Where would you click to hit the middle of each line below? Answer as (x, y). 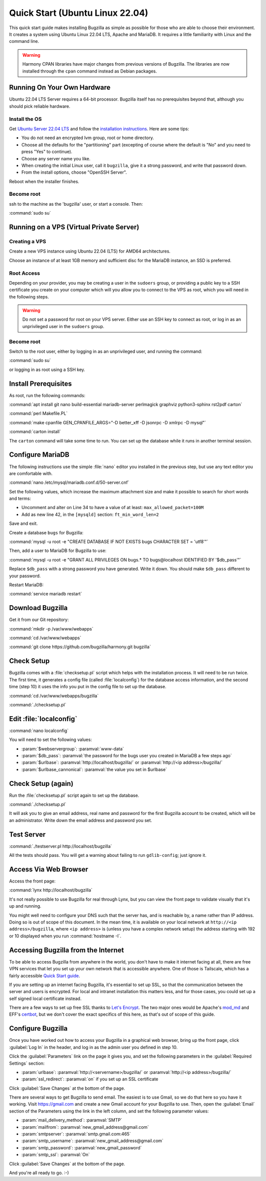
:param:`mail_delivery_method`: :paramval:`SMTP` (72, 1120)
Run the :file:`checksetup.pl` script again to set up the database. (74, 795)
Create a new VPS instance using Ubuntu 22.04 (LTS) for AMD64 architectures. (90, 251)
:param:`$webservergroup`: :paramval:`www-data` (73, 749)
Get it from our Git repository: (39, 620)
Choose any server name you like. (56, 158)
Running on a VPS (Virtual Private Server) (74, 227)
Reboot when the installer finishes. (44, 181)
